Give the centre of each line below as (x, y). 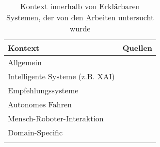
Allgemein (25, 62)
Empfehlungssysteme (43, 90)
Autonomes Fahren (40, 104)
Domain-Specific (35, 132)
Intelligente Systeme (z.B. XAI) (61, 76)
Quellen (137, 48)
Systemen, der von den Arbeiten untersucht (80, 17)
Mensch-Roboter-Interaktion (56, 118)
